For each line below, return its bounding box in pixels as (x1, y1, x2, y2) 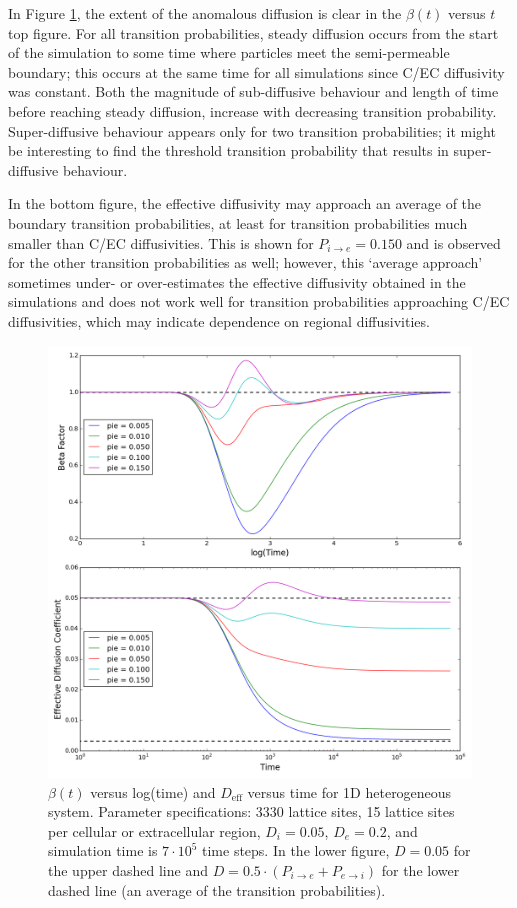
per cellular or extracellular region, (48, 820, 261, 841)
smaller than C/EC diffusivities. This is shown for (8, 232, 314, 253)
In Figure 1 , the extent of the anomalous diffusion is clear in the (8, 3, 402, 23)
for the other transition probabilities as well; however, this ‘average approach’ (8, 252, 483, 273)
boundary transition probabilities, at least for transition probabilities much (8, 212, 468, 233)
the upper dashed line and (48, 859, 208, 880)
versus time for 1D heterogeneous (247, 781, 452, 802)
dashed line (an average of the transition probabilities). (48, 879, 386, 900)
